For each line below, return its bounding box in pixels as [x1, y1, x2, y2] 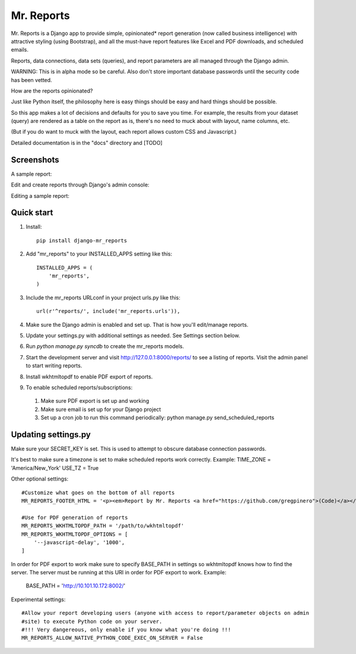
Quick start [11, 208, 53, 218]
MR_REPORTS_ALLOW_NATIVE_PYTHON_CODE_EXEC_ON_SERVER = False [21, 634, 203, 642]
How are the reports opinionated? [11, 87, 93, 94]
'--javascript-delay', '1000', [33, 539, 125, 546]
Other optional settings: [11, 475, 69, 482]
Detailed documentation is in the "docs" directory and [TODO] [11, 139, 163, 146]
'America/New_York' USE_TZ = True [11, 464, 99, 472]
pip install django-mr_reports [36, 237, 128, 244]
